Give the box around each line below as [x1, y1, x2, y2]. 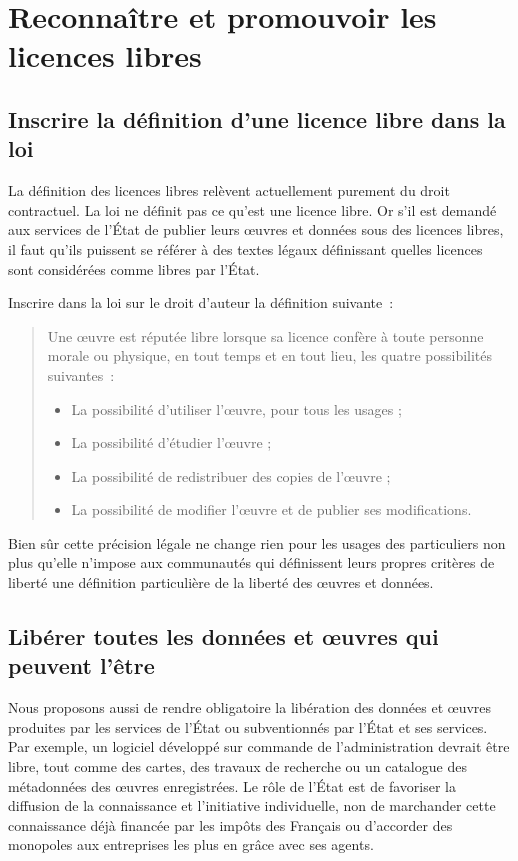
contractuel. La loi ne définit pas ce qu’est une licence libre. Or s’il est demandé [8, 199, 497, 220]
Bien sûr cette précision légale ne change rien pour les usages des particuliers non [8, 532, 506, 553]
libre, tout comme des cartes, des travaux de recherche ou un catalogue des [8, 756, 467, 777]
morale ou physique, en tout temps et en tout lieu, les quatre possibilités [47, 345, 493, 366]
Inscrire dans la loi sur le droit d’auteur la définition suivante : [8, 292, 394, 313]
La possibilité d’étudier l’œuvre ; [71, 432, 272, 453]
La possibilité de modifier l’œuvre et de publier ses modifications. [71, 499, 472, 520]
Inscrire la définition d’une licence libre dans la [8, 103, 506, 134]
